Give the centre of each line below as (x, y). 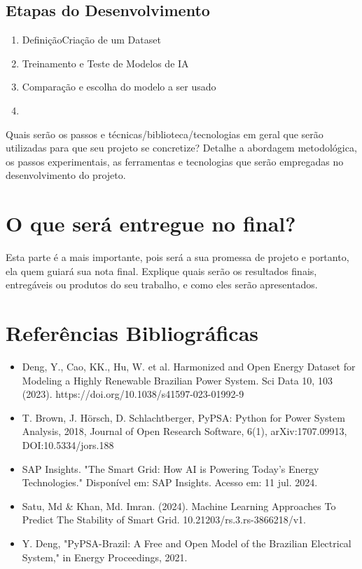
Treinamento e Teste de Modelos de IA (105, 63)
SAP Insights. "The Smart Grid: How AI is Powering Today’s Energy (170, 468)
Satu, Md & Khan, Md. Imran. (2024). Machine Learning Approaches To (179, 506)
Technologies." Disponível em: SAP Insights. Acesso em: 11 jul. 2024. (170, 482)
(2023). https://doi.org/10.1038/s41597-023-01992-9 (133, 394)
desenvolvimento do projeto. (66, 175)
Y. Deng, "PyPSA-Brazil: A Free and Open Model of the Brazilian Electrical (187, 543)
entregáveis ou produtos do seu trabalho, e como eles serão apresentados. (162, 284)
